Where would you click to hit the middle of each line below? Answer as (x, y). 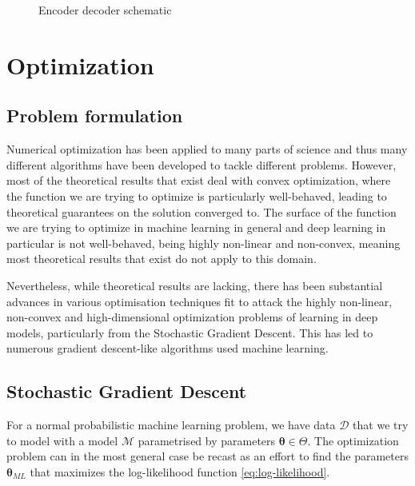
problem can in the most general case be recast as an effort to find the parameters (207, 456)
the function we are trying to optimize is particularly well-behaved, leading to (197, 195)
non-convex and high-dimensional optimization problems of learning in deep (192, 317)
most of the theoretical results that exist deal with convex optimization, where (199, 180)
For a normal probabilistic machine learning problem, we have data (171, 425)
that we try (381, 425)
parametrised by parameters (207, 440)
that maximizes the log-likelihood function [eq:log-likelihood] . (180, 471)
